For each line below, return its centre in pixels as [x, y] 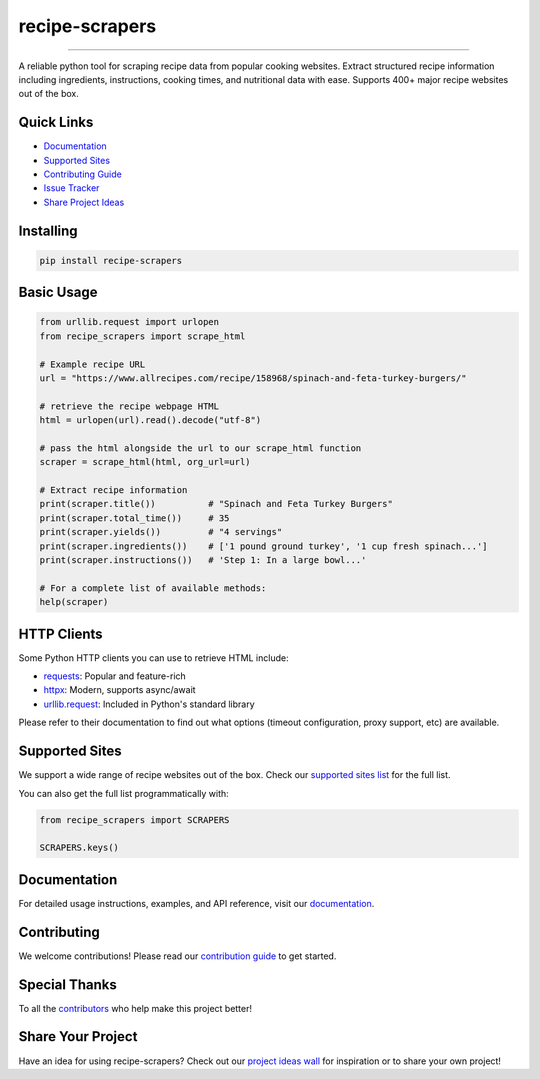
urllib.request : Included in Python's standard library [149, 704]
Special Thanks [67, 984]
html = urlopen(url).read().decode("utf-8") [150, 420]
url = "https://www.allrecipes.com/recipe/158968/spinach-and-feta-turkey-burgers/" [253, 378]
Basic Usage [58, 292]
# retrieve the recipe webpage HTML [129, 406]
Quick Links [56, 122]
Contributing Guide [82, 174]
